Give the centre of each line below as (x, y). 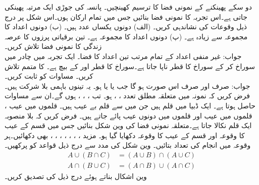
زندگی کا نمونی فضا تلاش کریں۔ (53, 46)
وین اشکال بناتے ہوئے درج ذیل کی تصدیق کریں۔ (76, 176)
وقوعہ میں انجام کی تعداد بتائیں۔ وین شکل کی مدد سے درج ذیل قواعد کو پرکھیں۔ (128, 145)
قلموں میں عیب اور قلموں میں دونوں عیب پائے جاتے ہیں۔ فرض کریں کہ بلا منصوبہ (128, 115)
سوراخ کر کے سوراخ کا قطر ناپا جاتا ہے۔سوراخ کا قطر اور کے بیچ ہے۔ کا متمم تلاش (130, 66)
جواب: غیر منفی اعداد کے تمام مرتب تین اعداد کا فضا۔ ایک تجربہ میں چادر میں (123, 56)
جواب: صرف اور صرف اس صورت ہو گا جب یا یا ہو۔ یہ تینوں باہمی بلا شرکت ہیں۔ (127, 85)
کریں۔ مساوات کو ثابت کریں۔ (49, 76)
